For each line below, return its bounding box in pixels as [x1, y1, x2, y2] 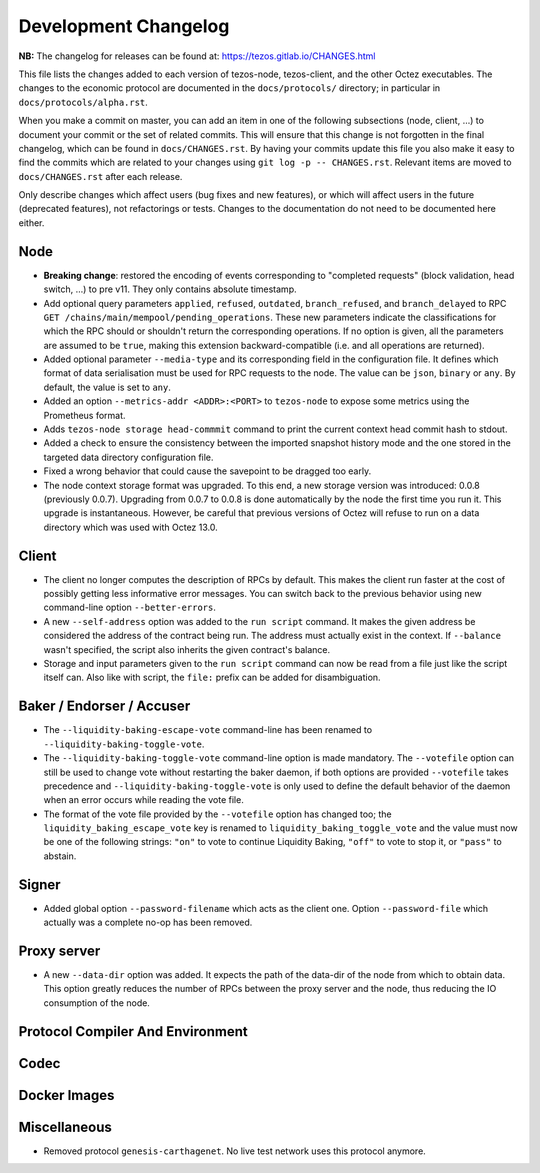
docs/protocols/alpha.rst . [18, 96, 149, 108]
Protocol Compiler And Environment [18, 1023, 249, 1040]
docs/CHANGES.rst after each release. [18, 170, 183, 182]
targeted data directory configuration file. [43, 451, 214, 463]
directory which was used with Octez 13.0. [43, 521, 219, 533]
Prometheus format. [43, 409, 126, 421]
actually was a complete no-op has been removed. [43, 916, 253, 929]
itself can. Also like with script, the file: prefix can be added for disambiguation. [43, 671, 381, 684]
